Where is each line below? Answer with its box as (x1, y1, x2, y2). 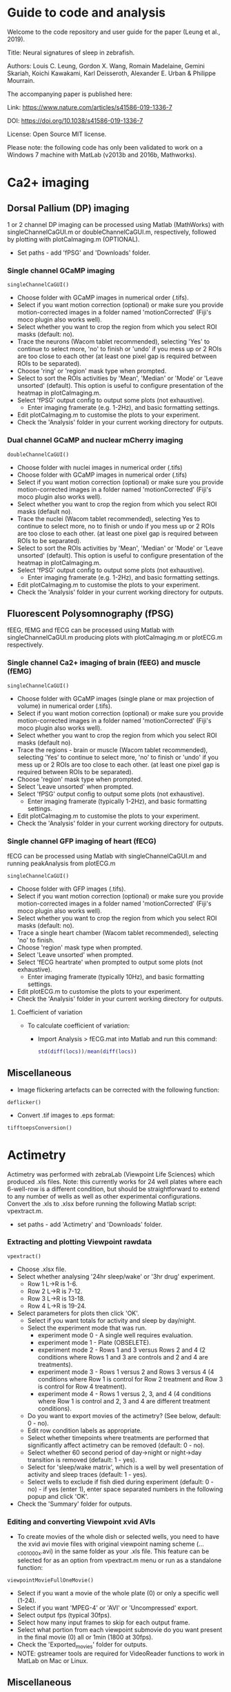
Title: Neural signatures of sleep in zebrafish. (7, 48, 135, 57)
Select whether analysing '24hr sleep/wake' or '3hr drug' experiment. (17, 1272, 215, 1281)
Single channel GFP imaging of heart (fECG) (7, 836, 157, 846)
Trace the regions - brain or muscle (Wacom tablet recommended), (17, 745, 208, 754)
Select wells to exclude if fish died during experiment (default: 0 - (27, 1477, 214, 1486)
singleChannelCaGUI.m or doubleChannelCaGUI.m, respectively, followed (7, 228, 217, 236)
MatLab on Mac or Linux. (17, 1656, 88, 1664)
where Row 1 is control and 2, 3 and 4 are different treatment (37, 1397, 210, 1405)
